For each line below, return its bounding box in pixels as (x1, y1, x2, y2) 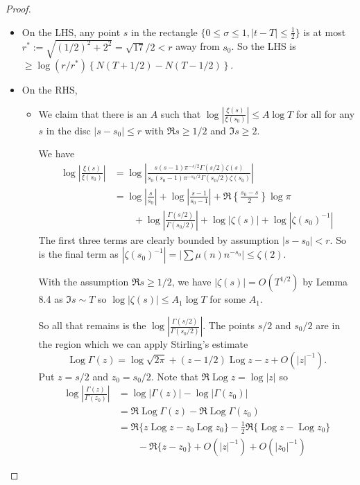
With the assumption (38, 274, 129, 289)
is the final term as (38, 247, 119, 261)
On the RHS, (22, 82, 78, 96)
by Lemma (302, 274, 348, 289)
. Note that (151, 369, 198, 383)
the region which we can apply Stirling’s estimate (38, 337, 248, 351)
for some (209, 292, 246, 306)
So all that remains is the (38, 318, 146, 333)
